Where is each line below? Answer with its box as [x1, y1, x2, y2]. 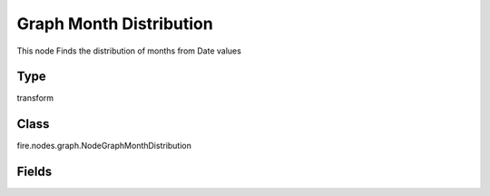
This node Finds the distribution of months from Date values [16, 45, 242, 56]
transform [16, 93, 54, 103]
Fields [16, 164, 53, 180]
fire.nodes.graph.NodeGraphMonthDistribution [16, 141, 192, 152]
